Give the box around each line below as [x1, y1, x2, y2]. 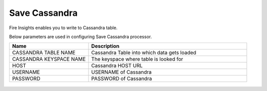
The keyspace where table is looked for [91, 56, 183, 63]
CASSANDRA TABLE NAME [12, 49, 76, 56]
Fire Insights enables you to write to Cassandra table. [9, 25, 118, 31]
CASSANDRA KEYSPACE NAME [12, 56, 86, 63]
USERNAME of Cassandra [91, 69, 152, 76]
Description [91, 43, 120, 49]
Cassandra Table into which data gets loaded [91, 49, 196, 56]
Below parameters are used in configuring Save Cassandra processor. [9, 34, 152, 40]
